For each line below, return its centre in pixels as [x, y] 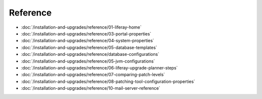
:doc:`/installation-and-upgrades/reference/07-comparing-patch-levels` [93, 75]
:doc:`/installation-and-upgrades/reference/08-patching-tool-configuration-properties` [108, 81]
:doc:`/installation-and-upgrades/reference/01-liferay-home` [81, 27]
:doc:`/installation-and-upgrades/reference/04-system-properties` [88, 41]
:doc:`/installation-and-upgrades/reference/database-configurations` [90, 54]
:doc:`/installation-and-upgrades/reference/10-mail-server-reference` [91, 88]
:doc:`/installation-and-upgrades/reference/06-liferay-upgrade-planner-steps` [99, 67]
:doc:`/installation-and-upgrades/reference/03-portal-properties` [86, 33]
